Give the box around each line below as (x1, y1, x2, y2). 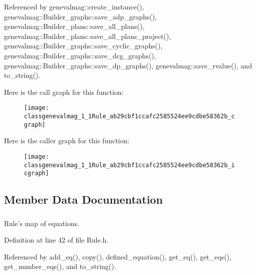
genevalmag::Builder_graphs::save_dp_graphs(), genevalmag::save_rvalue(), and (4, 60, 252, 70)
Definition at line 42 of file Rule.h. (4, 235, 109, 245)
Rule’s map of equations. (4, 218, 79, 228)
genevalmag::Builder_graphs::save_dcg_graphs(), (4, 50, 156, 60)
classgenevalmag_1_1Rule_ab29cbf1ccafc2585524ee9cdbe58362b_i (24, 161, 235, 169)
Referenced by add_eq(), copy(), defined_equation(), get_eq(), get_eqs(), (4, 251, 232, 262)
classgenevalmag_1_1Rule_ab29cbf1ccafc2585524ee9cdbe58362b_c (24, 113, 235, 120)
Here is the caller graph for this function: (4, 135, 130, 146)
